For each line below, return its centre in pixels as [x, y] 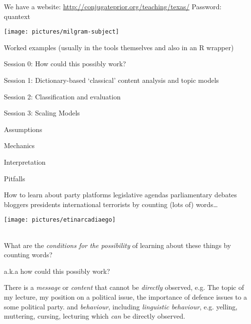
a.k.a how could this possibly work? [57, 271]
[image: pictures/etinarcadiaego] [60, 220]
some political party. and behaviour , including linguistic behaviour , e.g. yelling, [121, 306]
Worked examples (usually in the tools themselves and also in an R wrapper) [119, 47]
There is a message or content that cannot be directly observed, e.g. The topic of [124, 287]
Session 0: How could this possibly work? [65, 64]
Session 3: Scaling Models [42, 113]
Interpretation [25, 162]
